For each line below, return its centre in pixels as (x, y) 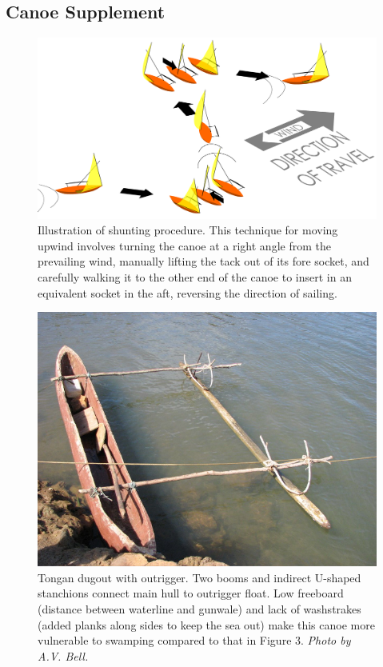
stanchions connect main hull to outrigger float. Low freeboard (191, 593)
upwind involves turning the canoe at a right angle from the (184, 245)
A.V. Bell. (63, 655)
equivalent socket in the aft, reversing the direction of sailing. (188, 292)
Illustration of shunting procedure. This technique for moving (188, 230)
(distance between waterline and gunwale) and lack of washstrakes (199, 609)
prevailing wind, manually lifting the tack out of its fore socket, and (203, 261)
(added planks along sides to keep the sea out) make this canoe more (206, 624)
